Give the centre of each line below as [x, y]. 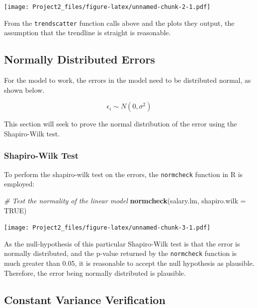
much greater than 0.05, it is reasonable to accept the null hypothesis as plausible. [129, 263]
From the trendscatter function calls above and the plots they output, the [119, 23]
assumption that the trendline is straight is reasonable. [87, 32]
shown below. [24, 90]
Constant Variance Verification [85, 299]
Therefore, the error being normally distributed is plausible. [95, 273]
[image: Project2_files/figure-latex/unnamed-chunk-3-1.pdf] [107, 228]
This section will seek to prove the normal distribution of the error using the [121, 124]
